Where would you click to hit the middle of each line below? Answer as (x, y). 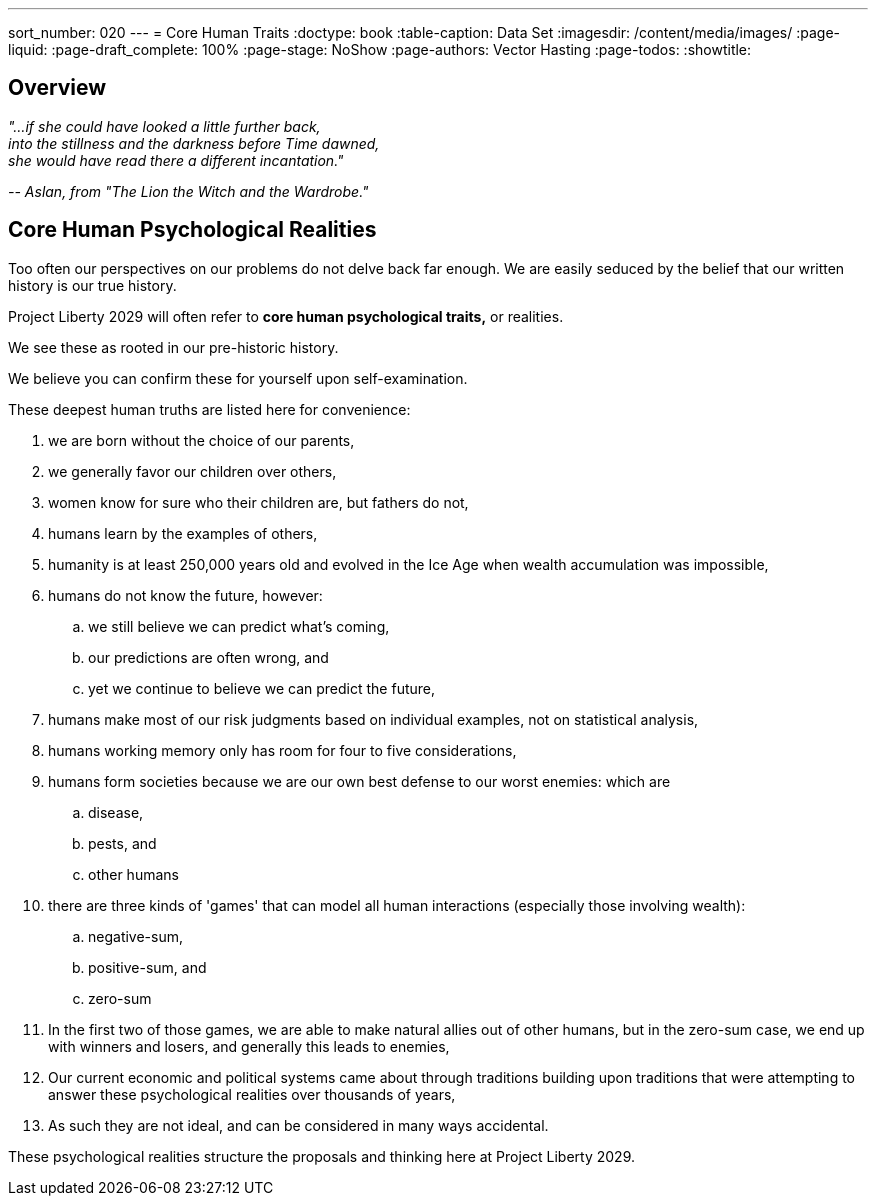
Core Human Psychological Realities (192, 230)
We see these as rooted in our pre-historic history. (173, 347)
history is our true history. (92, 285)
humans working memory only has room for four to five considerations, (282, 750)
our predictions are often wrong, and (208, 657)
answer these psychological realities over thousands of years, (252, 1094)
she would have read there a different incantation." (176, 160)
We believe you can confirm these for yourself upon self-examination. (238, 378)
